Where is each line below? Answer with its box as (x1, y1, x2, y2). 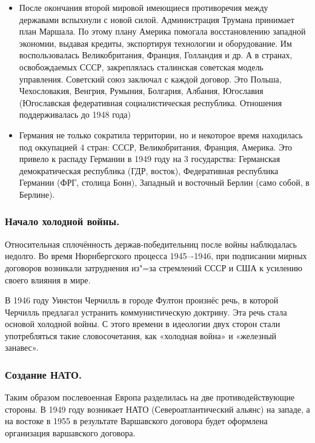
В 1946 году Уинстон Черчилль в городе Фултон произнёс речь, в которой (5, 294, 279, 306)
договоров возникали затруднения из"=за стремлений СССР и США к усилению (5, 261, 303, 274)
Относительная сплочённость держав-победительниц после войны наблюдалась (5, 237, 297, 250)
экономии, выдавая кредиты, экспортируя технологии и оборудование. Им (19, 36, 292, 49)
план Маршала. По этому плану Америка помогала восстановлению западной (19, 25, 306, 38)
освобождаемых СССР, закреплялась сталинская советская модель (19, 60, 264, 73)
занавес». (5, 341, 39, 354)
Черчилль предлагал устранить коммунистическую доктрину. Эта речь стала (5, 305, 287, 318)
